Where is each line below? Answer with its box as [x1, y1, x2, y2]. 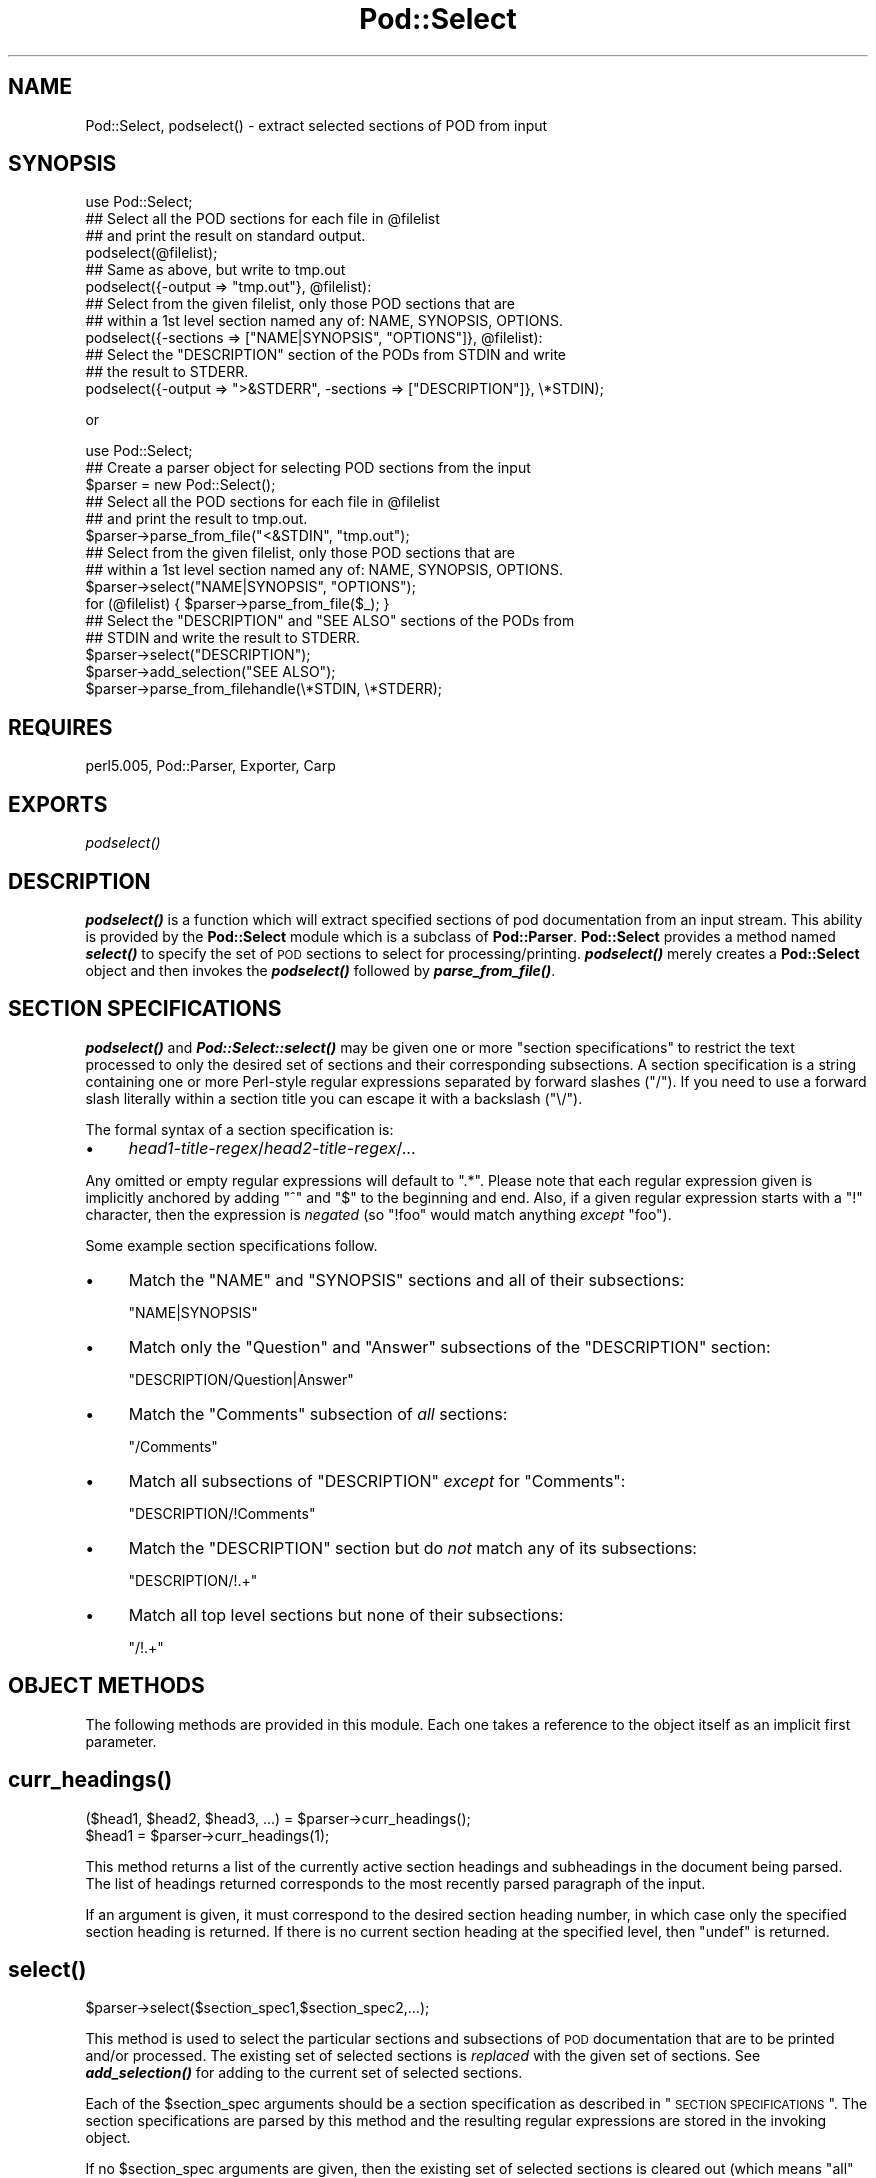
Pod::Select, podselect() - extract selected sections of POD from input [85, 116, 548, 134]
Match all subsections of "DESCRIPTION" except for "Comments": [128, 1470, 626, 1491]
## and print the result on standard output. [85, 227, 366, 245]
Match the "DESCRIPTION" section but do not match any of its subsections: [128, 1537, 697, 1558]
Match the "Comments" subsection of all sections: [128, 1403, 508, 1424]
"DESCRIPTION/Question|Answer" [128, 1370, 354, 1388]
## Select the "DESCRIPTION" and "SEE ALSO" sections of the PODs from [85, 612, 575, 630]
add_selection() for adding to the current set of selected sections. [85, 2064, 523, 2082]
